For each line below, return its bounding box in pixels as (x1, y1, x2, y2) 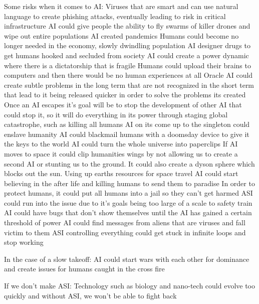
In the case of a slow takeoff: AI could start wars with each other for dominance (4, 253, 249, 264)
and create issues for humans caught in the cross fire (4, 263, 165, 274)
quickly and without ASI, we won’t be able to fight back (4, 290, 177, 300)
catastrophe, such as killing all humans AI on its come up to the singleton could (4, 119, 250, 129)
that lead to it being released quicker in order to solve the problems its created (4, 89, 246, 100)
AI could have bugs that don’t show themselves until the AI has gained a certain (4, 207, 252, 218)
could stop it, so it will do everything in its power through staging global (4, 109, 228, 119)
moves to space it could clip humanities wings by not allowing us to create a (4, 148, 238, 159)
